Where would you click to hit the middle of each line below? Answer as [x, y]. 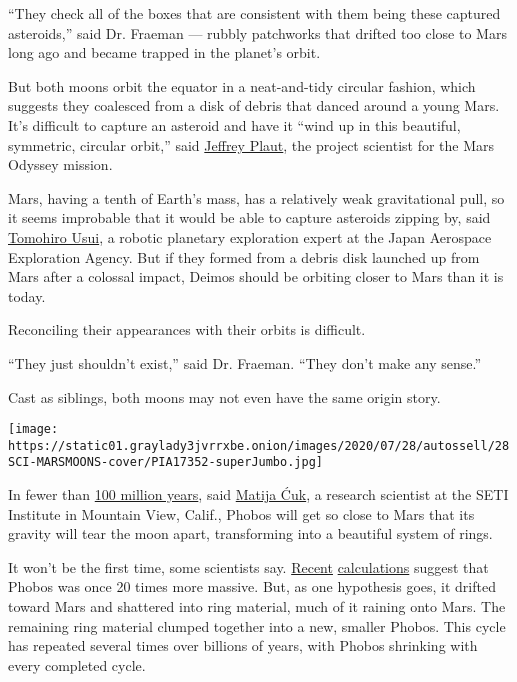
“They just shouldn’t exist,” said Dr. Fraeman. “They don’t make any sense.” [245, 362]
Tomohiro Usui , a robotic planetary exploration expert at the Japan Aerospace [250, 236]
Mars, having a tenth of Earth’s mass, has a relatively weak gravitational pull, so [256, 197]
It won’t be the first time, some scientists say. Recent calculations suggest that [248, 566]
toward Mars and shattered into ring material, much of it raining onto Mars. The [257, 606]
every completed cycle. [77, 664]
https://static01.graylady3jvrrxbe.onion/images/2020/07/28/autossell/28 [259, 445]
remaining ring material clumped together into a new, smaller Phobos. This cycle [257, 625]
